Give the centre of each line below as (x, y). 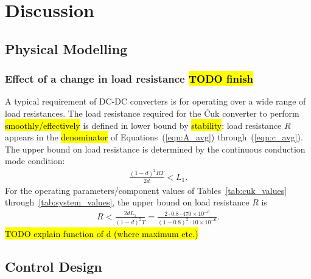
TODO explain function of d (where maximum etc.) (102, 233)
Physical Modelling (66, 48)
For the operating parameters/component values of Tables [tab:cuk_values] (146, 190)
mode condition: (35, 161)
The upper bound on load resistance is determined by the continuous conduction (155, 149)
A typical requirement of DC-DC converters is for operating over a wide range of (155, 101)
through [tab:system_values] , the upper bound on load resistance (127, 202)
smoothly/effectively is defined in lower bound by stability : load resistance (143, 125)
